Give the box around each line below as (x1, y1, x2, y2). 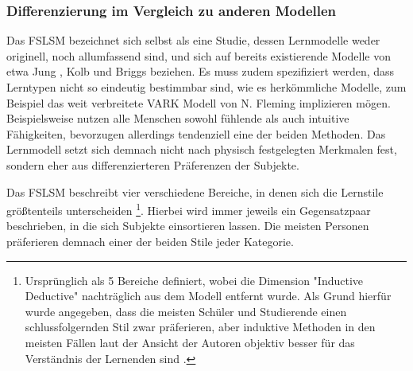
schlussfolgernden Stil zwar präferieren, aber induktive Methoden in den (25, 318, 376, 335)
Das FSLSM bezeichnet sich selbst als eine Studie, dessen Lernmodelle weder (6, 32, 380, 49)
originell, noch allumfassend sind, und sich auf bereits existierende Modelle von (6, 47, 392, 64)
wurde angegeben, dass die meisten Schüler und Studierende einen (25, 303, 347, 319)
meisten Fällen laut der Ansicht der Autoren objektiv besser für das (25, 334, 355, 350)
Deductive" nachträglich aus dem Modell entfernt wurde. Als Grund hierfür (25, 287, 392, 304)
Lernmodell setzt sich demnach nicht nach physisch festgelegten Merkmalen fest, (6, 141, 397, 158)
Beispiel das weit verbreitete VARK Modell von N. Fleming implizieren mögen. (6, 94, 391, 111)
